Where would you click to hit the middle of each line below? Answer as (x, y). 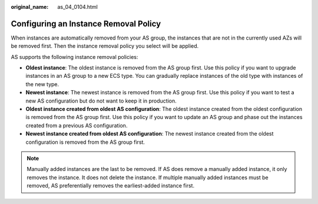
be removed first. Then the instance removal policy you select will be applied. (105, 46)
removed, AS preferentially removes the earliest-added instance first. (110, 186)
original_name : (30, 7)
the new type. (42, 84)
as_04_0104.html (78, 7)
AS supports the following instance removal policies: (74, 57)
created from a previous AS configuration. (77, 125)
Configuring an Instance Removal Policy (86, 24)
